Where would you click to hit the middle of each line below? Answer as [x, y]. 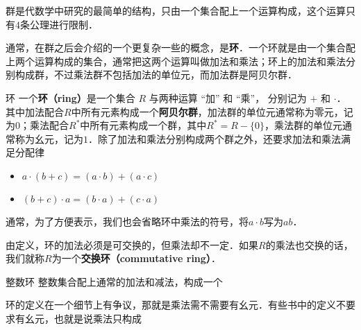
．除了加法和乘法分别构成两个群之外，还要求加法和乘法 [215, 138]
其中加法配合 [35, 111]
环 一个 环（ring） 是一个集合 [70, 97]
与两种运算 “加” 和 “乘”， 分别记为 [228, 97]
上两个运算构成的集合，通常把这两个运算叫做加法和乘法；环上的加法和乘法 [176, 61]
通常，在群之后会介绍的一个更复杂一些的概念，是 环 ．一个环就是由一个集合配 [180, 47]
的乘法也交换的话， [309, 244]
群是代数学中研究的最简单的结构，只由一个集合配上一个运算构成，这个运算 [176, 10]
